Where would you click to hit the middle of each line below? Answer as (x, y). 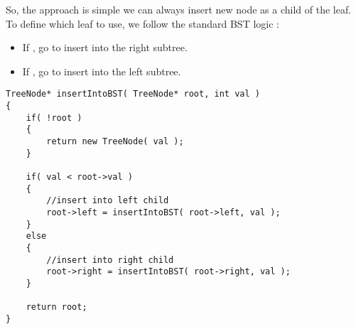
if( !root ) (54, 118)
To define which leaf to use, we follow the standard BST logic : (142, 23)
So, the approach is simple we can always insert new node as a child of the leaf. (179, 9)
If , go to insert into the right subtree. (105, 47)
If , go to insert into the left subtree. (102, 71)
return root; (56, 307)
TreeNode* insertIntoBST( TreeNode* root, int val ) (133, 94)
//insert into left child (108, 201)
